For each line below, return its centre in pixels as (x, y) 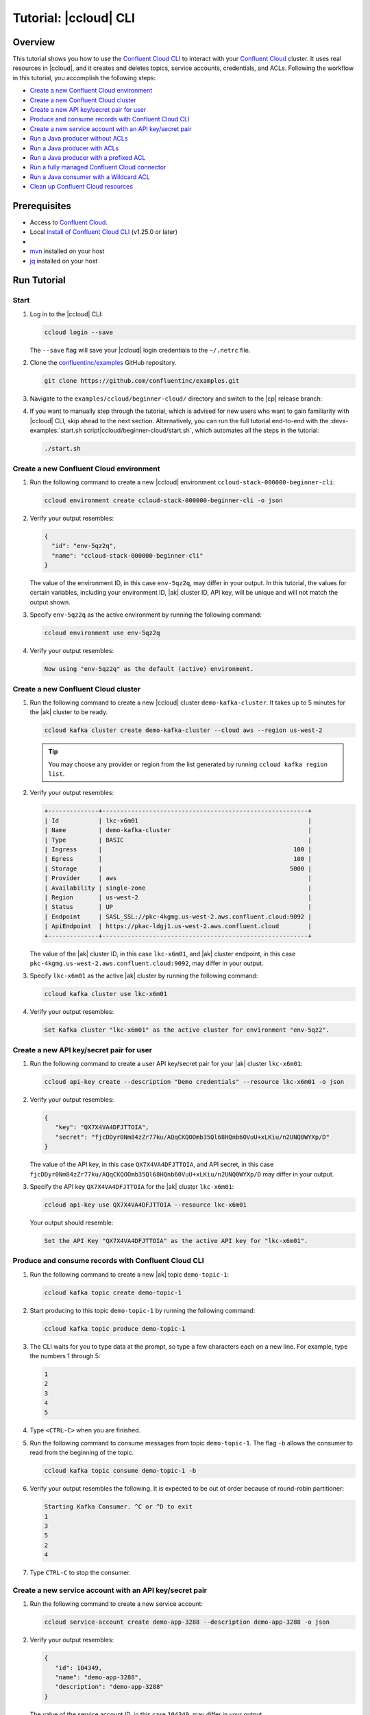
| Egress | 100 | (178, 859)
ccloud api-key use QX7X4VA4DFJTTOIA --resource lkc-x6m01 (145, 1205)
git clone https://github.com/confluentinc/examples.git (142, 381)
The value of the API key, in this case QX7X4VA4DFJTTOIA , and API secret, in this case (152, 1164)
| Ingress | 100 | (178, 850)
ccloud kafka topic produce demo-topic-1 (115, 1328)
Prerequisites (42, 206)
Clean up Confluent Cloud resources (82, 187)
